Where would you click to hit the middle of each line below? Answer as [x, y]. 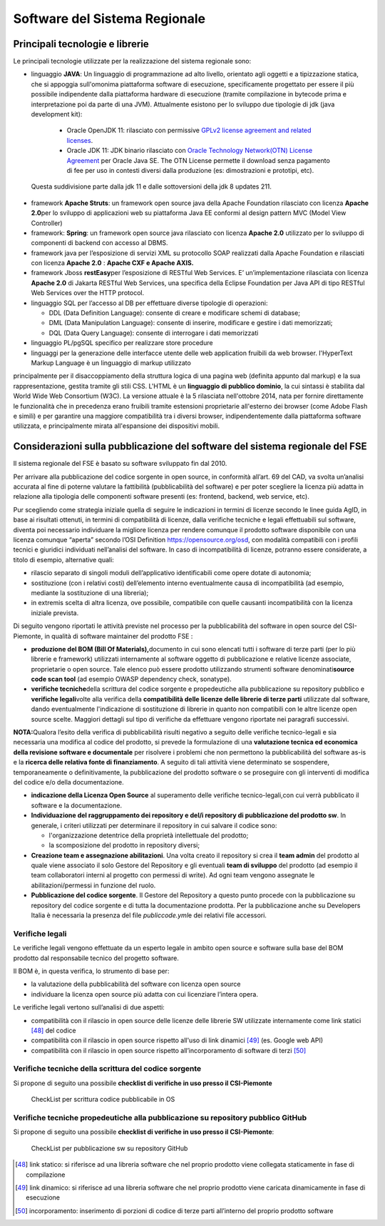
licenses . [80, 140]
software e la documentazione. [77, 805]
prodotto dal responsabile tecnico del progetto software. [96, 958]
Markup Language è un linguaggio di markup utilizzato [111, 363]
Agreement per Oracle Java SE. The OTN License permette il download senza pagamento [199, 160]
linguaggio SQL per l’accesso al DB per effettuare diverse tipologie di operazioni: [149, 303]
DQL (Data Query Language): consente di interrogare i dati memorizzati [154, 333]
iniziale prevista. [55, 613]
